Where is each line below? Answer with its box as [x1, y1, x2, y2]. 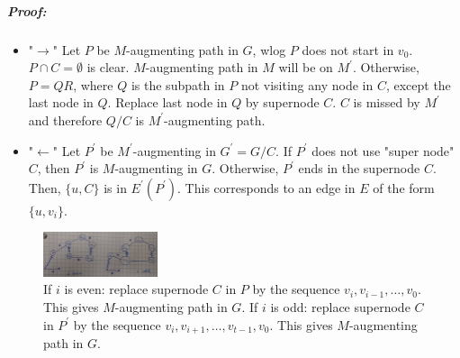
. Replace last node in [107, 93, 228, 112]
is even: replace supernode [64, 280, 209, 298]
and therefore [28, 110, 103, 129]
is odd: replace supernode [270, 297, 410, 316]
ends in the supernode [298, 159, 420, 178]
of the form [373, 178, 435, 197]
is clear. [86, 58, 130, 77]
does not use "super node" [311, 141, 455, 160]
